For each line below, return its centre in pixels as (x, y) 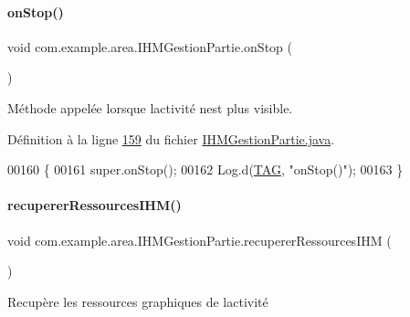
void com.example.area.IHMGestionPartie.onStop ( (150, 46)
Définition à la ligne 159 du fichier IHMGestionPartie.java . (171, 138)
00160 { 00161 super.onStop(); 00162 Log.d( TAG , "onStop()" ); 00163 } (205, 169)
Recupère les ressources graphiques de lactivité (138, 301)
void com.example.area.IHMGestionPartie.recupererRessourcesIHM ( (200, 240)
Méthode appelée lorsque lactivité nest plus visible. (150, 107)
